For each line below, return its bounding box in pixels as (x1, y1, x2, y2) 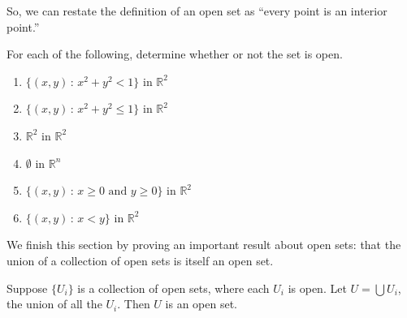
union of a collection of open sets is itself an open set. (6, 251, 274, 269)
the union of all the (6, 295, 102, 312)
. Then (117, 295, 150, 312)
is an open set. (165, 295, 238, 312)
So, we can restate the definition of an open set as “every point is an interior (6, 2, 388, 19)
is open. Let (288, 279, 347, 296)
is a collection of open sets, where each (77, 279, 270, 296)
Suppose (6, 279, 48, 296)
